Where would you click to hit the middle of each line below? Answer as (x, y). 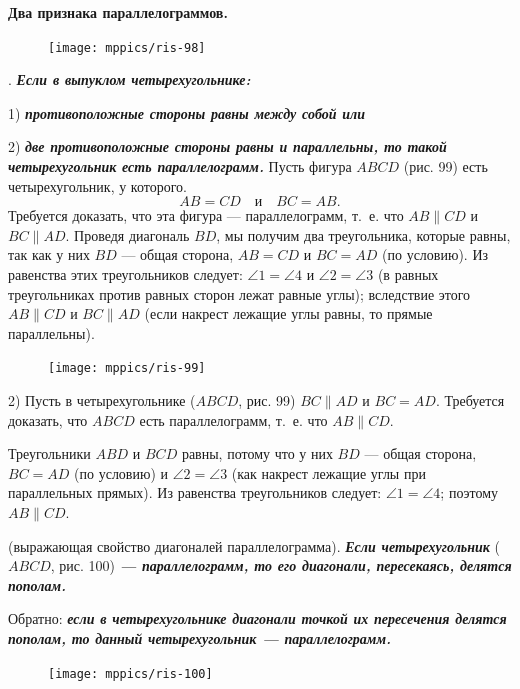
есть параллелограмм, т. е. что (233, 419)
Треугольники (49, 453)
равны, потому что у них (257, 453)
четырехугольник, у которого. (97, 185)
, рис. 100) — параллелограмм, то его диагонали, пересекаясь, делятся (281, 565)
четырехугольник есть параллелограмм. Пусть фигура (180, 166)
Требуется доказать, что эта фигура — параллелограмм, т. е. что (206, 215)
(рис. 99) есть (445, 166)
